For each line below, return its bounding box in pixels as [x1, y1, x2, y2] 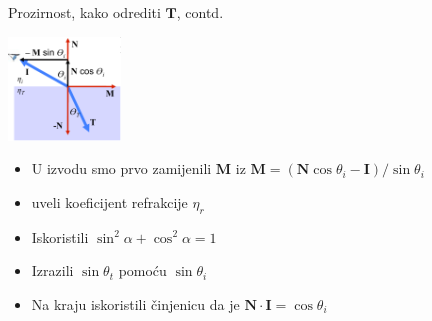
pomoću [118, 260, 167, 281]
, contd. [176, 2, 224, 22]
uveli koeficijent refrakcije [31, 191, 188, 212]
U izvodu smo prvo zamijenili [31, 158, 212, 179]
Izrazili [31, 260, 74, 281]
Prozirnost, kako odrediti [8, 2, 161, 22]
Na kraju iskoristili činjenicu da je [31, 293, 240, 314]
